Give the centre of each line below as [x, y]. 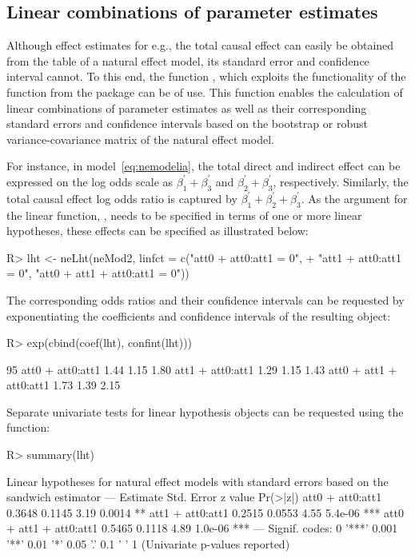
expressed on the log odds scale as [90, 181]
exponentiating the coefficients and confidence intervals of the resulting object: [199, 315]
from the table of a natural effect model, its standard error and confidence [188, 60]
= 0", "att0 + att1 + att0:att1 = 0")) [98, 273]
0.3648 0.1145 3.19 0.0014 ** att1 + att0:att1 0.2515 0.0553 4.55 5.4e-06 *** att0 [205, 512]
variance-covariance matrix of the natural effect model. [140, 139]
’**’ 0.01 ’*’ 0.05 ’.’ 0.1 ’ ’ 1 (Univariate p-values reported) [148, 544]
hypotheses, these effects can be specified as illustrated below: [158, 231]
